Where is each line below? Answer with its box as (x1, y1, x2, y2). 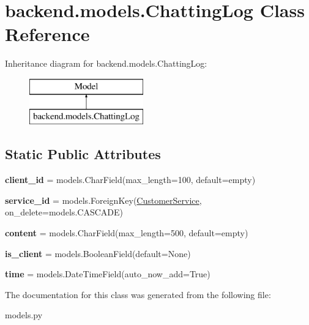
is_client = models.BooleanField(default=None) (5, 247, 191, 260)
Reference (5, 21, 90, 47)
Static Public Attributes (5, 144, 161, 163)
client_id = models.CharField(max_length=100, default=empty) (5, 173, 256, 186)
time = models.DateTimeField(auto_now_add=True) (5, 267, 210, 280)
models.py (5, 308, 43, 321)
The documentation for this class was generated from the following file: (5, 288, 271, 301)
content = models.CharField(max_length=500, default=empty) (5, 226, 248, 239)
